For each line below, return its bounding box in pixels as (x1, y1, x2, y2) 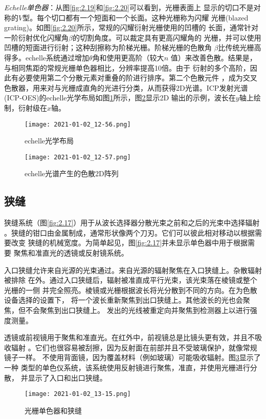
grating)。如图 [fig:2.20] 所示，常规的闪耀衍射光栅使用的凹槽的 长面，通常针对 (4, 22, 259, 33)
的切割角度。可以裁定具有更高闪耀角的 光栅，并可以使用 (72, 32, 261, 43)
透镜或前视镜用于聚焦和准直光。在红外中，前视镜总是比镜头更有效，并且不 (4, 332, 255, 343)
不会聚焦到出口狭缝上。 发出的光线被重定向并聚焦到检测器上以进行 (25, 304, 250, 315)
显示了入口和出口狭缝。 (28, 372, 107, 383)
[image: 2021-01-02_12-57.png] (25, 153, 131, 161)
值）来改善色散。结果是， (170, 52, 257, 62)
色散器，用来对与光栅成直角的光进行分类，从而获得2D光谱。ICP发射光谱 (4, 82, 248, 93)
